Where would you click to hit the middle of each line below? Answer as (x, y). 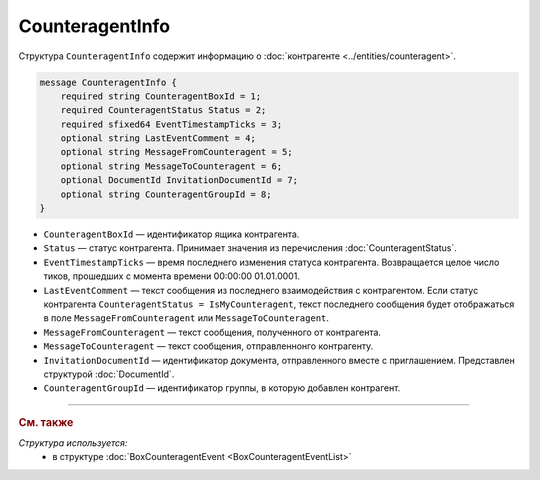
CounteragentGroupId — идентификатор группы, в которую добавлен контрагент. (222, 388)
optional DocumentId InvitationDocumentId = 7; (179, 180)
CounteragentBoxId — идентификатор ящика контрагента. (171, 234)
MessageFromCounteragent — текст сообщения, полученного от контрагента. (212, 332)
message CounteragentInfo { (108, 82)
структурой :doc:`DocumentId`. (109, 374)
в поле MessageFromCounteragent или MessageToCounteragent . (186, 318)
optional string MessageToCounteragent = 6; (171, 166)
